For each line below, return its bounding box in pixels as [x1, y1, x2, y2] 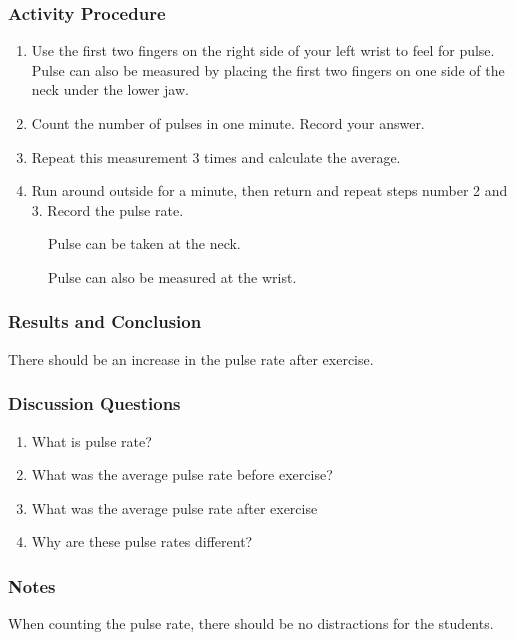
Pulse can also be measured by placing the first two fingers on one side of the [31, 59, 505, 80]
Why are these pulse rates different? [31, 531, 253, 552]
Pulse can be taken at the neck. [48, 233, 241, 254]
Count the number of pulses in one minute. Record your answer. [31, 113, 425, 133]
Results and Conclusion [8, 309, 202, 334]
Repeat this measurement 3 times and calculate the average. [31, 146, 401, 167]
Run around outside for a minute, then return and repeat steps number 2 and [31, 180, 508, 201]
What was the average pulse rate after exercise [31, 497, 318, 518]
